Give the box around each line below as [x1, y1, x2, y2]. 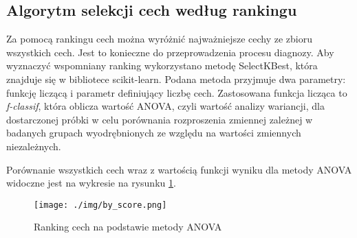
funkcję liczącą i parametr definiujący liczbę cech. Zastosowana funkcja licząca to [6, 85, 347, 99]
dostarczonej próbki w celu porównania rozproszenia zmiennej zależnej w [6, 112, 313, 126]
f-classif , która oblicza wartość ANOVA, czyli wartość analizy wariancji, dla [6, 99, 325, 113]
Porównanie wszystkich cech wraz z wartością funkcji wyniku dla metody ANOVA [6, 162, 352, 176]
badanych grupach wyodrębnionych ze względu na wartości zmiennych [6, 126, 301, 140]
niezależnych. [6, 139, 61, 153]
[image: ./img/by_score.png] [34, 200, 167, 210]
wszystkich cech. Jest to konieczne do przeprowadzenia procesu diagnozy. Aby [6, 45, 334, 59]
